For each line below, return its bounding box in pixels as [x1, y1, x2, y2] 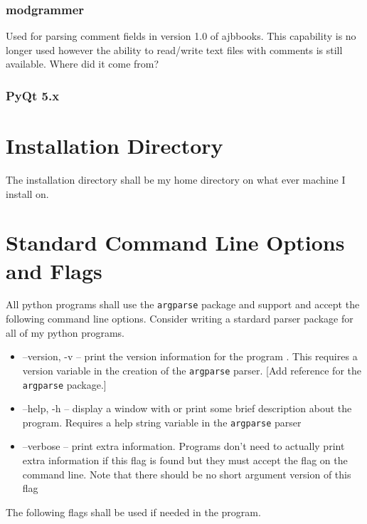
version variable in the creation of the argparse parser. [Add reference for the [22, 362, 361, 377]
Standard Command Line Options [6, 228, 345, 257]
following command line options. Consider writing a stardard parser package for [6, 311, 353, 326]
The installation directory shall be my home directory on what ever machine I [6, 172, 346, 187]
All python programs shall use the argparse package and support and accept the [6, 297, 360, 312]
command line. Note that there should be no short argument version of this [22, 466, 351, 481]
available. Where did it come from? [6, 56, 159, 71]
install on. [6, 186, 49, 201]
